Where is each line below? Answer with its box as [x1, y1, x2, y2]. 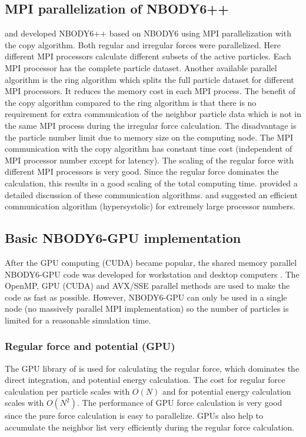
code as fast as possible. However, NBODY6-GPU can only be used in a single [5, 291, 287, 303]
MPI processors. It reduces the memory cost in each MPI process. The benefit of [5, 85, 295, 97]
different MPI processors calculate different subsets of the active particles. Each [5, 50, 291, 62]
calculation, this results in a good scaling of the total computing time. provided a [5, 176, 298, 189]
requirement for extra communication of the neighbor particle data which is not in [5, 108, 301, 120]
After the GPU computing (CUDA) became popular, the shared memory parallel [5, 256, 297, 268]
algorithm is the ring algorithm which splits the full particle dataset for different [5, 73, 294, 85]
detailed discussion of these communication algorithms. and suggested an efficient [5, 188, 298, 201]
